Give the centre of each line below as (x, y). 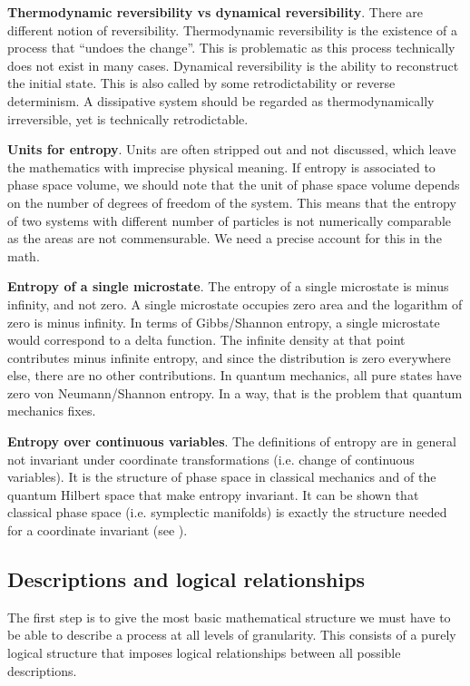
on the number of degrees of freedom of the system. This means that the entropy (232, 202)
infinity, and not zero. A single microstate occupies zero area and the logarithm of (235, 304)
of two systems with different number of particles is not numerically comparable (229, 220)
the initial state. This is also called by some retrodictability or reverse (201, 83)
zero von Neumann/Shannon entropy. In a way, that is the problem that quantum (235, 392)
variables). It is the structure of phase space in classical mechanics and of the (222, 477)
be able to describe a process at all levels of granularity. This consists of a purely (232, 635)
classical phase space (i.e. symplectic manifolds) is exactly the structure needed (227, 512)
